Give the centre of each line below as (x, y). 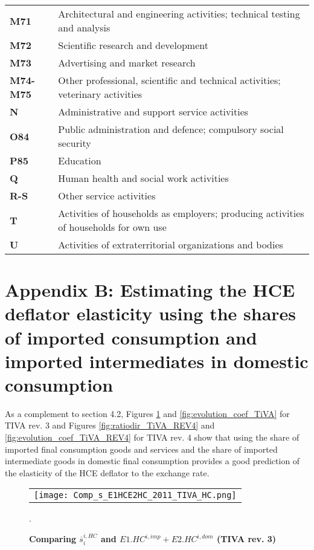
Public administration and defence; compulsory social (171, 129)
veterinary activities (100, 94)
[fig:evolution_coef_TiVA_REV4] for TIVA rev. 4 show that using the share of (152, 437)
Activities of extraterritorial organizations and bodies (171, 244)
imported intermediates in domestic (157, 361)
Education (80, 160)
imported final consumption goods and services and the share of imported (141, 449)
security (75, 143)
